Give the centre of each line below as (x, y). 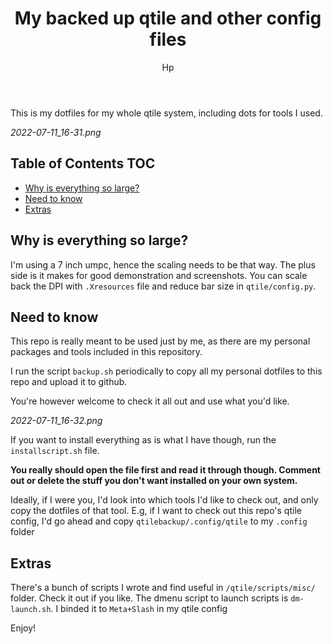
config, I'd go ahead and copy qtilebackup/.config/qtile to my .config (159, 521)
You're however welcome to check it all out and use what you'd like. (150, 401)
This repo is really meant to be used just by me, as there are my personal (160, 341)
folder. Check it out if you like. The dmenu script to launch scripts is (149, 598)
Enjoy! (23, 628)
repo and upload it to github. (69, 382)
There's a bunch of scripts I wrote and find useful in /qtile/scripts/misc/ (163, 588)
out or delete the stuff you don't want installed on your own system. (154, 481)
